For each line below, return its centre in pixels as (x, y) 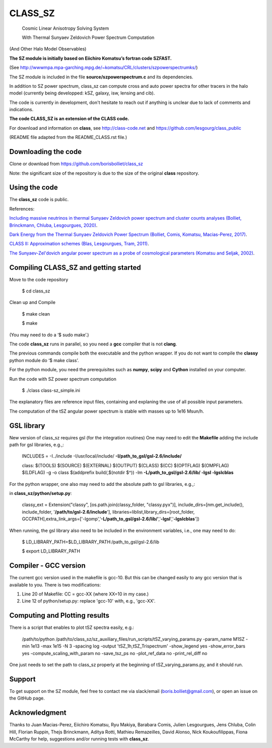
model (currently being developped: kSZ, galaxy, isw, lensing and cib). (82, 93)
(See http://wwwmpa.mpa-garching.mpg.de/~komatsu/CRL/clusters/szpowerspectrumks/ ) (104, 68)
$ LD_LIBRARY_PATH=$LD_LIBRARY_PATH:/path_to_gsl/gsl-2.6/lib (91, 542)
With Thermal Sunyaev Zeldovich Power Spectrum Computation (88, 37)
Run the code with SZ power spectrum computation (63, 379)
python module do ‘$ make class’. (44, 360)
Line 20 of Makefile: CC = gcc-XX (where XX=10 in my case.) (85, 594)
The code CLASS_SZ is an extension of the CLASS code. (69, 119)
